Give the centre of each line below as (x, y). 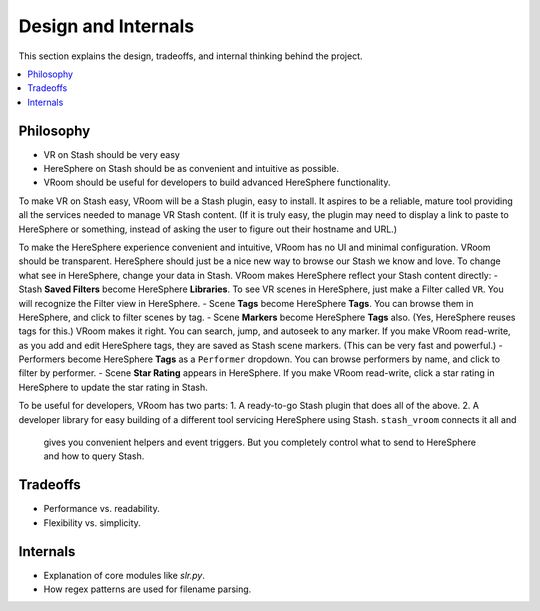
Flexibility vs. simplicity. (92, 522)
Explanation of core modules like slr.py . (124, 575)
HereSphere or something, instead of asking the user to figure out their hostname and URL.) (208, 229)
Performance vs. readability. (101, 509)
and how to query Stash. (94, 456)
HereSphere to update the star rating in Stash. (113, 387)
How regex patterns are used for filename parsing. (147, 589)
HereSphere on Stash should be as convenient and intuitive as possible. (191, 169)
